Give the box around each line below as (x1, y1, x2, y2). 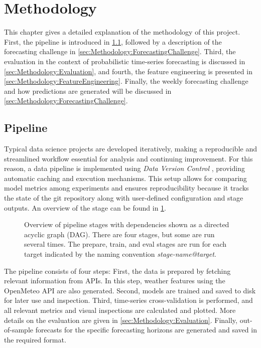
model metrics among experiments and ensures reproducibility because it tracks (4, 183, 249, 193)
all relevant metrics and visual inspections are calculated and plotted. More (4, 304, 236, 315)
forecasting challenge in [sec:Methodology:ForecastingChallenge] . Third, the (4, 46, 236, 57)
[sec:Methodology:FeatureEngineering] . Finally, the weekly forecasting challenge (4, 76, 248, 86)
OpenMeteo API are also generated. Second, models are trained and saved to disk (4, 285, 256, 295)
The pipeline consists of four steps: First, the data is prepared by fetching (4, 265, 231, 276)
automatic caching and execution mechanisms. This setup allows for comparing (4, 172, 247, 183)
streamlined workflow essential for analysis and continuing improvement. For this (4, 153, 253, 163)
